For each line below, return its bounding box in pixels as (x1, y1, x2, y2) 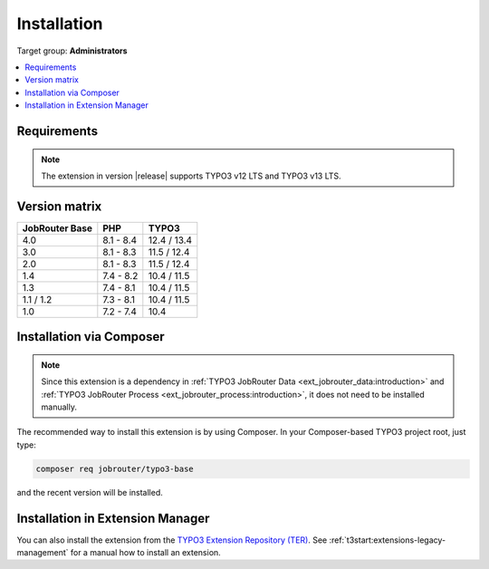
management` (16, 547, 69, 558)
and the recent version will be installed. (16, 487, 163, 497)
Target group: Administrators (16, 45, 128, 56)
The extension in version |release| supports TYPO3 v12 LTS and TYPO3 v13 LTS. (41, 170, 341, 181)
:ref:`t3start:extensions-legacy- (329, 535, 446, 545)
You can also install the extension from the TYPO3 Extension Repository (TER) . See (16, 535, 328, 545)
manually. (41, 401, 77, 412)
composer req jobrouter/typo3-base (35, 463, 194, 474)
